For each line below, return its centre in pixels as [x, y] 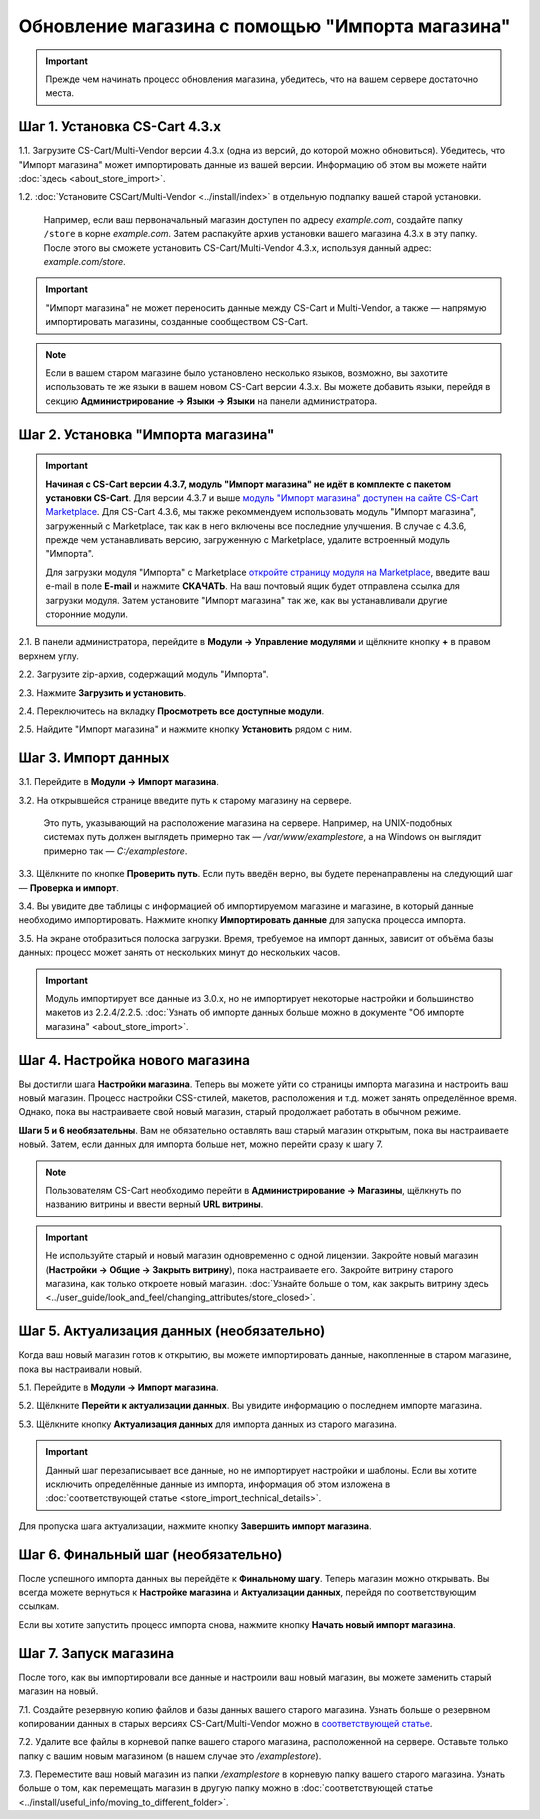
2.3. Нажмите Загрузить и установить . [102, 692]
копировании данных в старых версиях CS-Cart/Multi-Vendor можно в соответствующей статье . [225, 1723]
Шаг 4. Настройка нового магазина [134, 1060]
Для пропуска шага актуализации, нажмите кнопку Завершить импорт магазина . [195, 1526]
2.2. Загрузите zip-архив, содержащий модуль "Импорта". [143, 674]
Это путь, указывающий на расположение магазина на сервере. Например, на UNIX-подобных [248, 823]
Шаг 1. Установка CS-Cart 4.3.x [120, 126]
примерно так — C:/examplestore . [115, 851]
